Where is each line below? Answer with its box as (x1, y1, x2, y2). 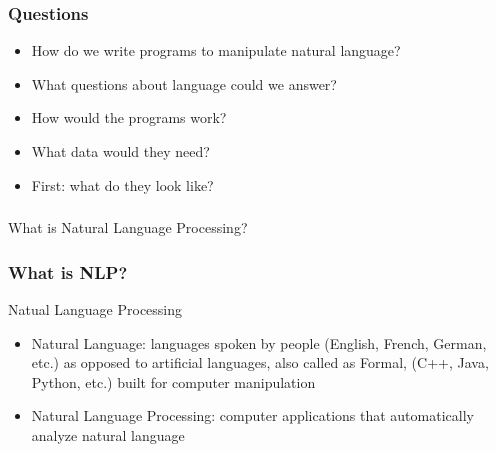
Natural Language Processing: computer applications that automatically (31, 405, 474, 426)
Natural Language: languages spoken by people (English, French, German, (31, 332, 487, 353)
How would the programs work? (31, 107, 227, 128)
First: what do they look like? (31, 174, 214, 195)
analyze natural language (31, 424, 185, 445)
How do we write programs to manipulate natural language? (31, 40, 401, 61)
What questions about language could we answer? (31, 73, 337, 94)
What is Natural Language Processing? (8, 217, 248, 238)
